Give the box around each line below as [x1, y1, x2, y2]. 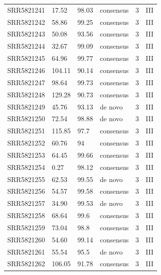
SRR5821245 [7, 53, 45, 63]
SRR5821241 [7, 4, 45, 15]
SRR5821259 [7, 222, 45, 232]
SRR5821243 [7, 29, 45, 39]
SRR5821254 [7, 162, 45, 172]
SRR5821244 [7, 41, 45, 51]
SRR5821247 [7, 77, 45, 87]
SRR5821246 [7, 65, 45, 75]
